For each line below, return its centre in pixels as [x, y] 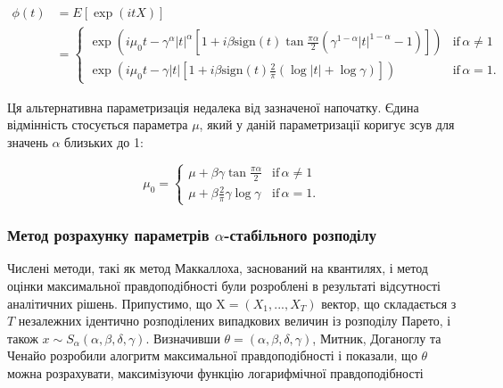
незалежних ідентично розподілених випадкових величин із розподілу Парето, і [235, 321]
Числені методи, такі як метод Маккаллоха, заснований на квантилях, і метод [218, 268]
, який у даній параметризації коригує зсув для [327, 124]
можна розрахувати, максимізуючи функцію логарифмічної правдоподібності [215, 372]
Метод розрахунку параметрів [108, 235]
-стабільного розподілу [300, 235]
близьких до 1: [104, 141]
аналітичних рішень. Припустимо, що [110, 303]
